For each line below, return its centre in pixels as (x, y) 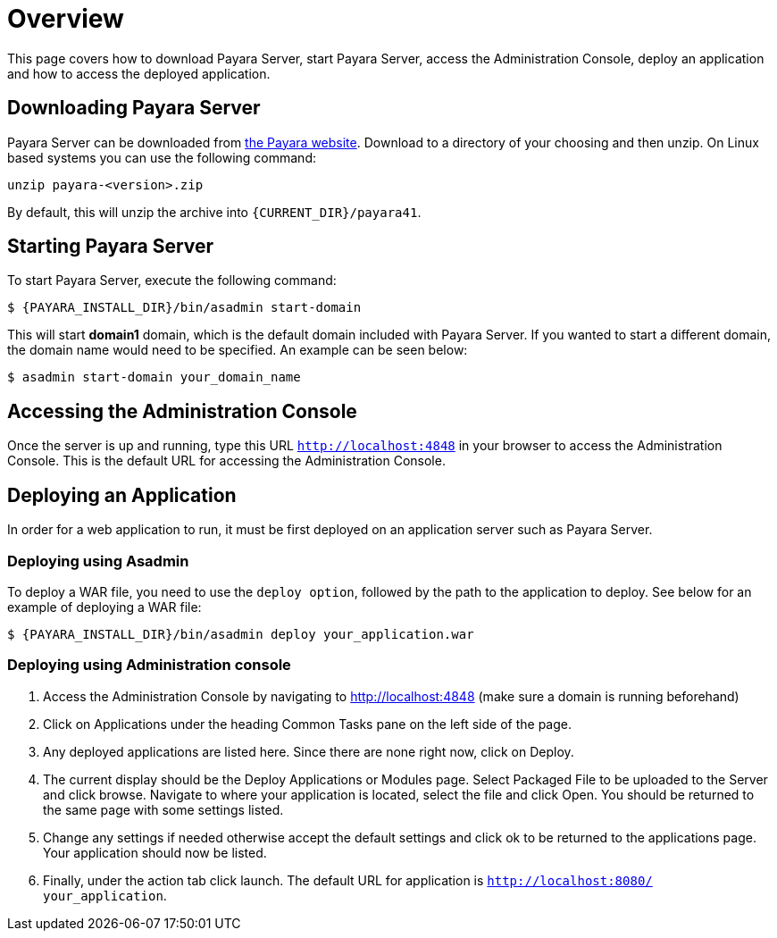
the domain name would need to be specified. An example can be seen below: (238, 350)
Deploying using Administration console (149, 665)
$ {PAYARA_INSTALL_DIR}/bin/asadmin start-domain (184, 308)
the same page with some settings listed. (163, 809)
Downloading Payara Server (134, 108)
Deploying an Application (122, 495)
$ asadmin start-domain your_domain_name (154, 377)
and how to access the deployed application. (139, 73)
